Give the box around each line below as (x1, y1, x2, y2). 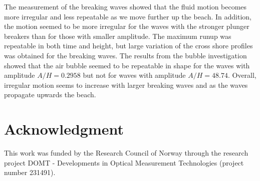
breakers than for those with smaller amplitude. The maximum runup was (4, 30, 231, 41)
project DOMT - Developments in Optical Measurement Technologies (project (4, 157, 244, 168)
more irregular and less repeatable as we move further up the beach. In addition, (4, 11, 252, 21)
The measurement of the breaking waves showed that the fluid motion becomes (4, 1, 247, 11)
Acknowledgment (4, 119, 124, 139)
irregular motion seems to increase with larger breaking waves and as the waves (4, 79, 248, 90)
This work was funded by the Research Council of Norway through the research (4, 148, 248, 158)
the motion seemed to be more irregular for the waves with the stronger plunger (4, 21, 249, 31)
